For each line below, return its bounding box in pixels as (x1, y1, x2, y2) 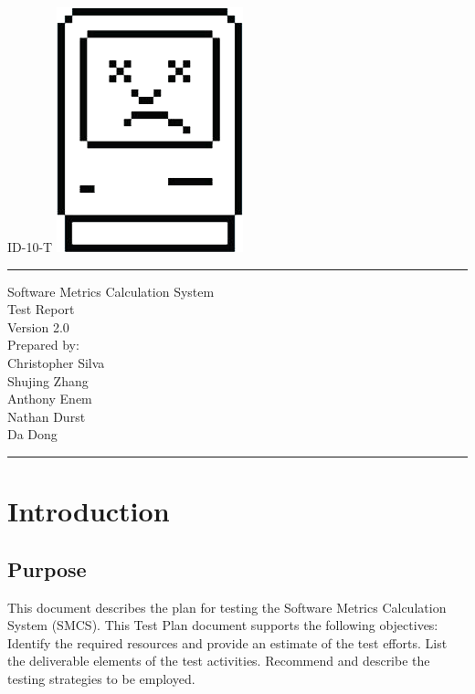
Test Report (7, 300, 75, 319)
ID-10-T (7, 237, 53, 256)
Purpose (7, 554, 87, 583)
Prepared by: (7, 335, 79, 354)
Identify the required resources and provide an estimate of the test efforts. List (7, 633, 448, 652)
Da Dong (7, 425, 58, 444)
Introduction (7, 492, 170, 530)
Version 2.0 (7, 317, 69, 336)
